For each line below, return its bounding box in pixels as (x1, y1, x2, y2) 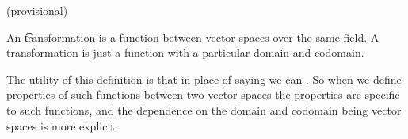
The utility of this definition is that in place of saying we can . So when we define (6, 70, 402, 87)
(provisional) (6, 2, 68, 18)
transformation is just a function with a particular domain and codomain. (6, 44, 364, 61)
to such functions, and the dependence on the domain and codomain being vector (6, 101, 402, 118)
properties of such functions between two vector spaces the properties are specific (6, 86, 400, 103)
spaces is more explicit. (6, 117, 118, 133)
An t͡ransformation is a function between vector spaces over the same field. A (6, 28, 379, 45)
